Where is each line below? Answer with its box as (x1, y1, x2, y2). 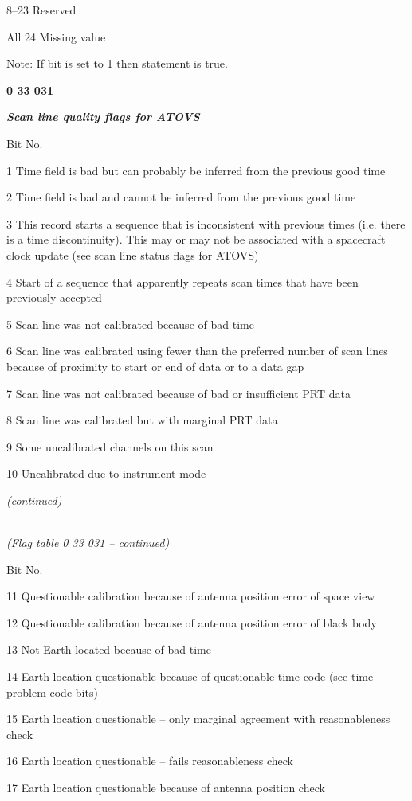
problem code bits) (6, 683, 98, 700)
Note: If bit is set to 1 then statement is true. (6, 55, 228, 72)
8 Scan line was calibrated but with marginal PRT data (6, 412, 278, 428)
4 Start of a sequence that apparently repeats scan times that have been (6, 273, 359, 290)
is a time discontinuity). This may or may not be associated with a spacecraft (6, 231, 386, 248)
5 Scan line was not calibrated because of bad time (6, 315, 254, 332)
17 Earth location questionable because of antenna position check (6, 780, 325, 795)
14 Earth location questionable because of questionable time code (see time (6, 668, 374, 685)
